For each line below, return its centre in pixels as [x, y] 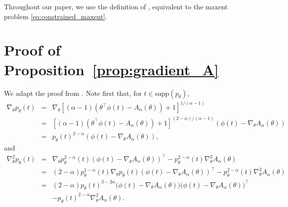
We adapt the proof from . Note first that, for [73, 93]
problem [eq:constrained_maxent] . [56, 16]
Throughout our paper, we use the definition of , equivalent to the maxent [116, 6]
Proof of [32, 50]
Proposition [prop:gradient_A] [112, 69]
